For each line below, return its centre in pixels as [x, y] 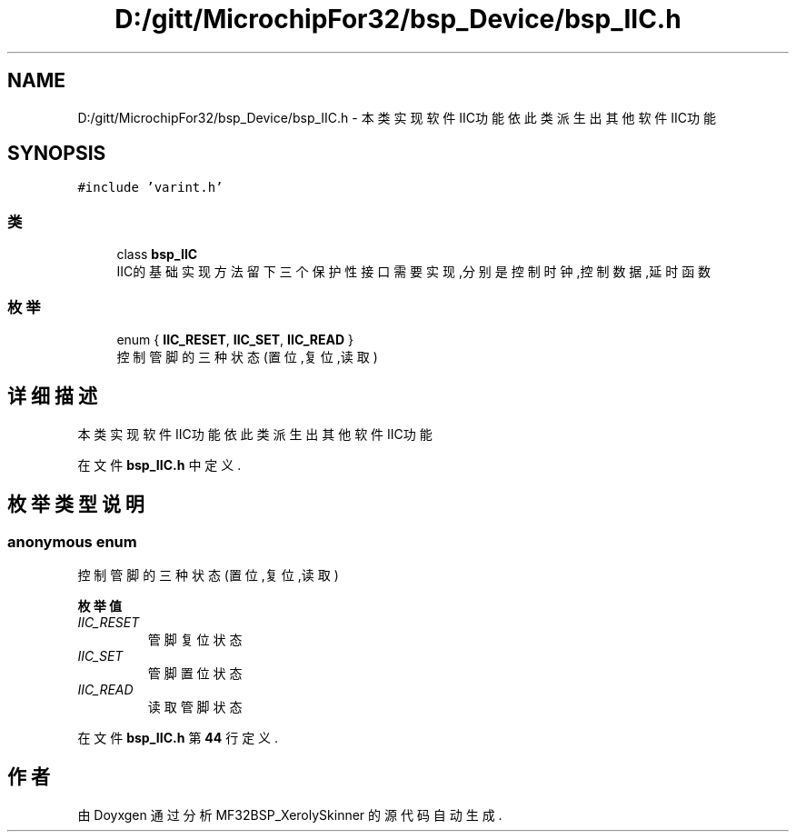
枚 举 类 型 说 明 [76, 504]
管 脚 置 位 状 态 [195, 673]
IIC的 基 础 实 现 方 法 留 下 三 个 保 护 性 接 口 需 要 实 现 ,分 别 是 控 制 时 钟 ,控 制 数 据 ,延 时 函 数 [414, 272]
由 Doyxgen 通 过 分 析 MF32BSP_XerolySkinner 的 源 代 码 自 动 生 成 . [290, 814]
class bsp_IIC [157, 255]
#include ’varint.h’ [150, 188]
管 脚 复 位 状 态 [195, 639]
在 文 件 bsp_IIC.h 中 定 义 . [159, 464]
